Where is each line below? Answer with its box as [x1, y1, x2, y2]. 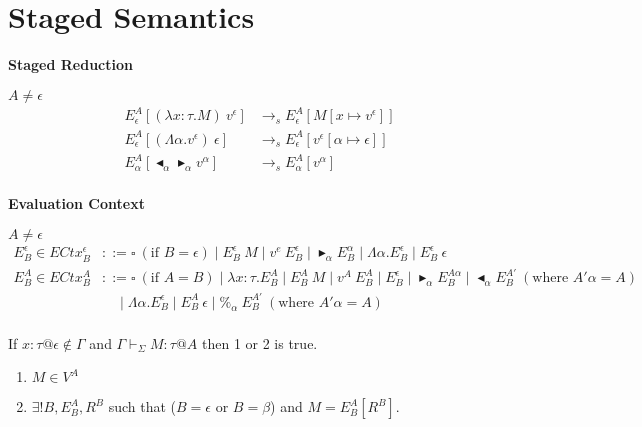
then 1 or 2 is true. [201, 332, 318, 353]
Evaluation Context [8, 193, 145, 214]
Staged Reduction [8, 54, 133, 75]
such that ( [108, 396, 177, 417]
